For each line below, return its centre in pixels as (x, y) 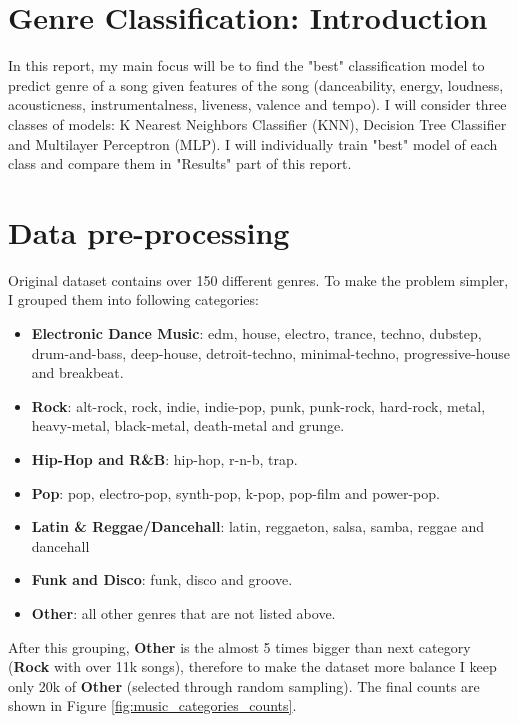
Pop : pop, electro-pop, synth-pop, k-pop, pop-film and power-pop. (235, 492)
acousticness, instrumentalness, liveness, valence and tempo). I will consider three (257, 104)
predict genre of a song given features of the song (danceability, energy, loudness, (256, 84)
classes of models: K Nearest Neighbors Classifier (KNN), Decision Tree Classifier (257, 123)
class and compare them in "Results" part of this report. (180, 163)
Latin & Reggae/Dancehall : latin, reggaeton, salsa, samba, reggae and (257, 526)
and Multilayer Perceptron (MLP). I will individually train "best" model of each (253, 143)
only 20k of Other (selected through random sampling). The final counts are (244, 685)
